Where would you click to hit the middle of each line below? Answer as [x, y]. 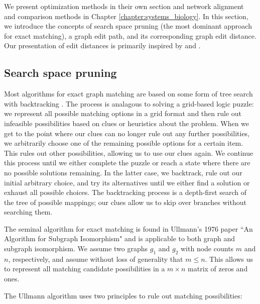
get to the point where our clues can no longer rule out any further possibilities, [127, 133]
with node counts [207, 248]
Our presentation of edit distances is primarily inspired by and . [102, 45]
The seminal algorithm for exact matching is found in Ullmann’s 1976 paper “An [128, 228]
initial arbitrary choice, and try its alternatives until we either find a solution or [127, 182]
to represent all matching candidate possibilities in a [85, 269]
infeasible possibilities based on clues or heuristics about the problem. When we [127, 123]
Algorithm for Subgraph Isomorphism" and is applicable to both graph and [119, 238]
